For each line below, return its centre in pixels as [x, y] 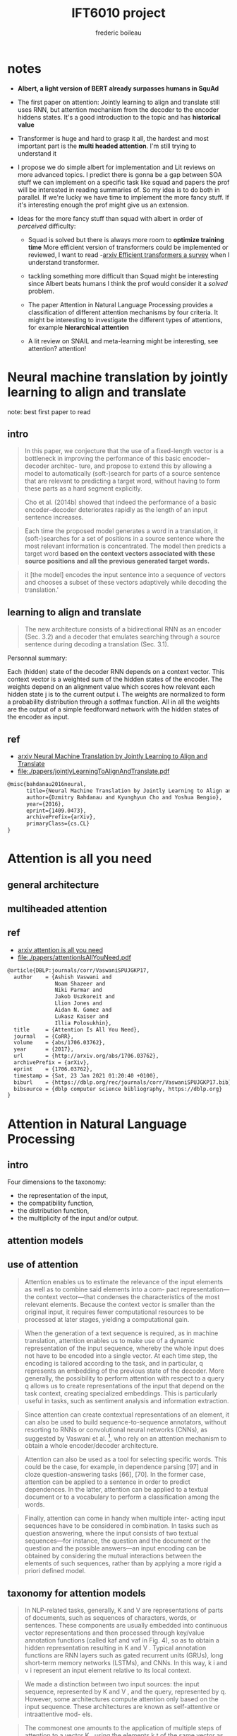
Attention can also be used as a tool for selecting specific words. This [126, 1459]
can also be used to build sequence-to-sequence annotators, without [126, 1422]
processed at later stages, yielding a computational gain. [107, 1319]
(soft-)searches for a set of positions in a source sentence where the [124, 539]
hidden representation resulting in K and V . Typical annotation [115, 1648]
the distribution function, [53, 1211]
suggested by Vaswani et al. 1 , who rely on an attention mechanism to [126, 1437]
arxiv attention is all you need [60, 949]
